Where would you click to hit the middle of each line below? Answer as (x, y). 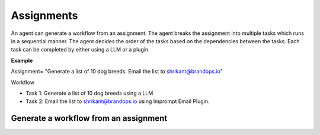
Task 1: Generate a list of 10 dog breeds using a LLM (89, 93)
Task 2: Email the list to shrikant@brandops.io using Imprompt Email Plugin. (118, 101)
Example (22, 60)
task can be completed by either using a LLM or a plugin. (81, 50)
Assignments (44, 15)
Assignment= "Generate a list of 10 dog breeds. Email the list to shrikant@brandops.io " (117, 72)
